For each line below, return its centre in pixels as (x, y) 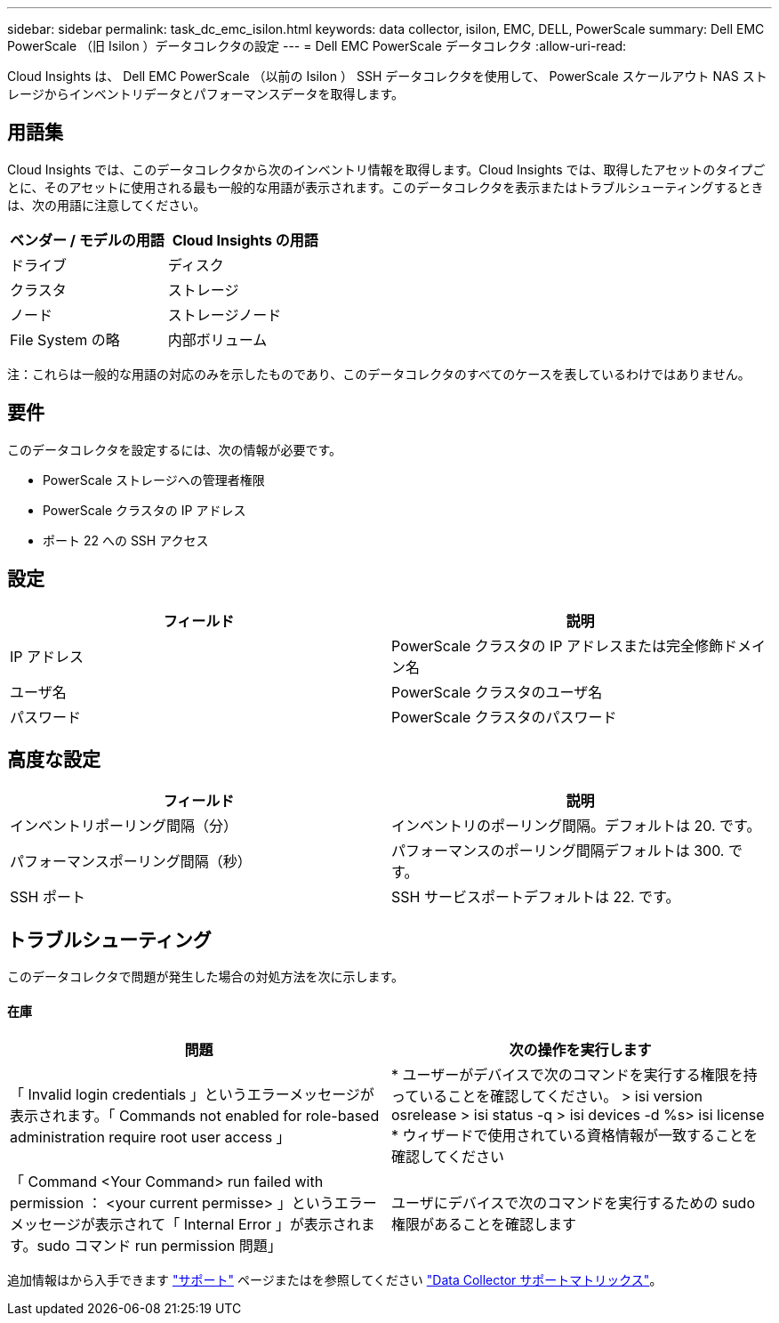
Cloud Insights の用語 (245, 240)
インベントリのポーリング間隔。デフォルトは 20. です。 (576, 826)
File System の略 (65, 339)
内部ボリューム (217, 339)
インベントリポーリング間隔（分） (124, 826)
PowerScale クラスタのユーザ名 (497, 692)
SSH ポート (48, 897)
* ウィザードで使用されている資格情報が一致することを (575, 1136)
